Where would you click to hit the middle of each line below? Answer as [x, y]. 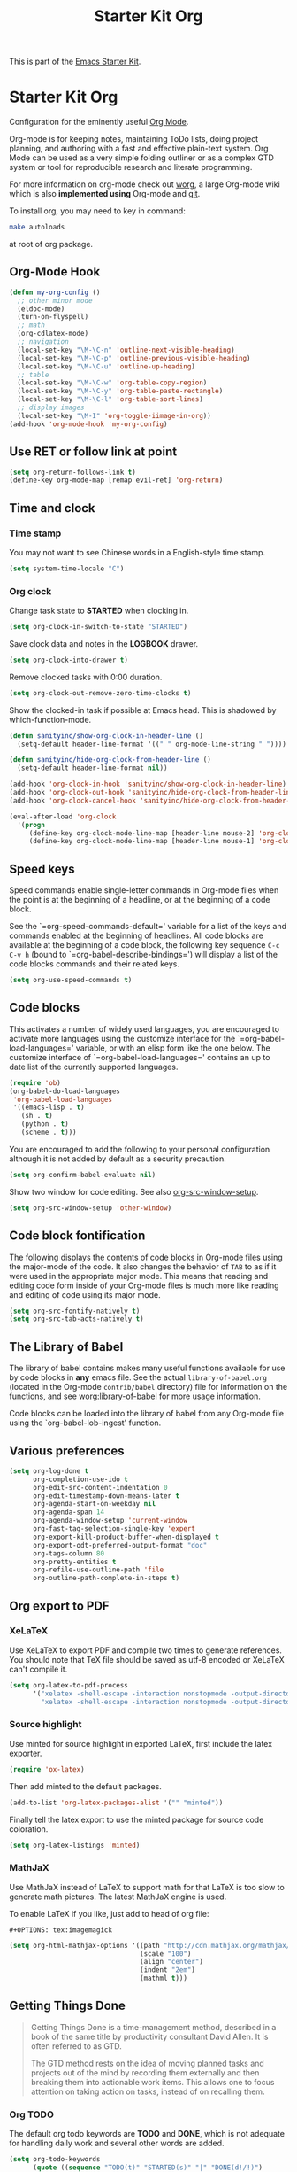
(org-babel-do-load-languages [65, 1091]
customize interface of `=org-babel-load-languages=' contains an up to [140, 1057]
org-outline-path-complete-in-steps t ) [106, 1579]
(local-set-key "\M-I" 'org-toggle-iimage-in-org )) [114, 415]
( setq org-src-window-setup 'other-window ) [91, 1208]
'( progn [31, 825]
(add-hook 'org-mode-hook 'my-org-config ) [88, 424]
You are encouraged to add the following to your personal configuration [140, 1149]
